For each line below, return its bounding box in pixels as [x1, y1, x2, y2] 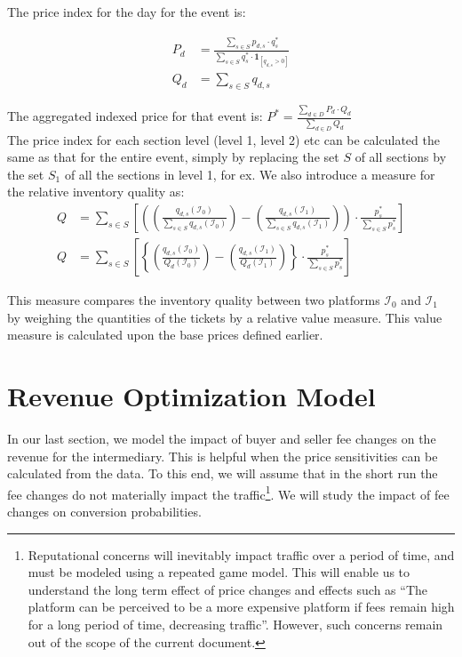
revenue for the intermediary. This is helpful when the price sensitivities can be [7, 446, 438, 465]
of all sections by [354, 148, 447, 166]
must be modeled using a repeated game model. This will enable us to [28, 563, 410, 581]
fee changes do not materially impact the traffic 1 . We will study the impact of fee [7, 482, 450, 503]
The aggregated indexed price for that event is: [7, 107, 263, 125]
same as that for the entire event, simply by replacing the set [7, 148, 339, 166]
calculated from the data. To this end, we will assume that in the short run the [7, 464, 438, 483]
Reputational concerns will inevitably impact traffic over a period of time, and [28, 545, 455, 564]
